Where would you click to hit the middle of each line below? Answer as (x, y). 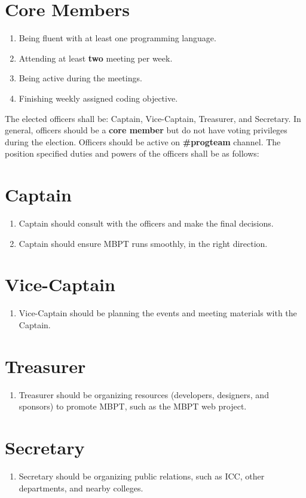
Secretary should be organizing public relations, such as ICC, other (142, 476)
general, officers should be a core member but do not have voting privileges (146, 130)
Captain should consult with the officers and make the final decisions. (146, 223)
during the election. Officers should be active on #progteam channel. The (143, 141)
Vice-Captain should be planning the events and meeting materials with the (158, 313)
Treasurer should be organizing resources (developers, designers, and (144, 394)
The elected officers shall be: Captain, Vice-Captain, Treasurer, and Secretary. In (153, 118)
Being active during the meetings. (80, 78)
